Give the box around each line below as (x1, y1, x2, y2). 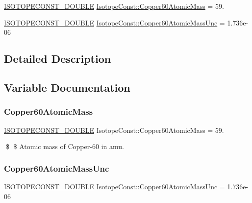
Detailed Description (4, 51, 111, 66)
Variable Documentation (4, 79, 130, 95)
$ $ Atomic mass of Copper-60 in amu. (5, 141, 124, 152)
